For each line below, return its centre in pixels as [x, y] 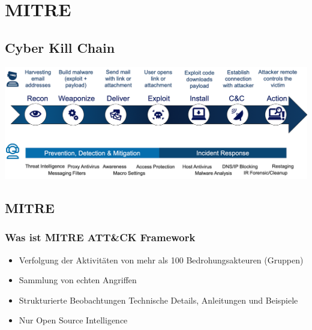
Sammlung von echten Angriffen [78, 280]
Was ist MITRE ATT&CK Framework [100, 237]
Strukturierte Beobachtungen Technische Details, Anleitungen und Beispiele [158, 300]
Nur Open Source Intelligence [73, 320]
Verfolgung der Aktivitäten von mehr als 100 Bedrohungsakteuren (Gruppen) [161, 259]
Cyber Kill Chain [60, 47]
